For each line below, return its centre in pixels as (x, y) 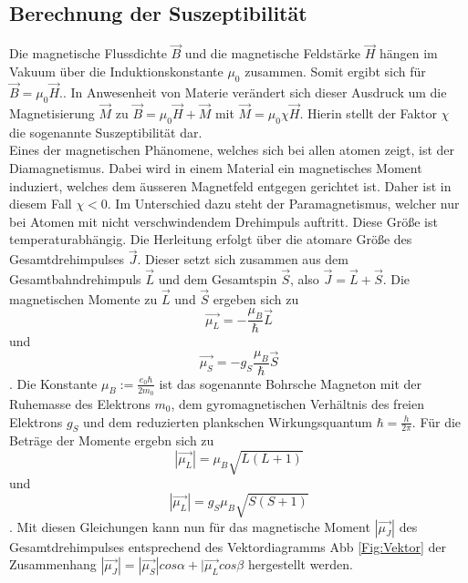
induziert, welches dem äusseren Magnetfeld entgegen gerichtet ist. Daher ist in (230, 185)
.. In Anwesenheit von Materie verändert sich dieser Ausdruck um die (253, 92)
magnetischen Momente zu (83, 298)
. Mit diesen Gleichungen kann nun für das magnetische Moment (190, 526)
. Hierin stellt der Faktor (368, 113)
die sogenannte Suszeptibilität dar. (106, 132)
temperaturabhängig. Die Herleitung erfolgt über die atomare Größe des (211, 239)
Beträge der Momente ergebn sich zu (112, 440)
